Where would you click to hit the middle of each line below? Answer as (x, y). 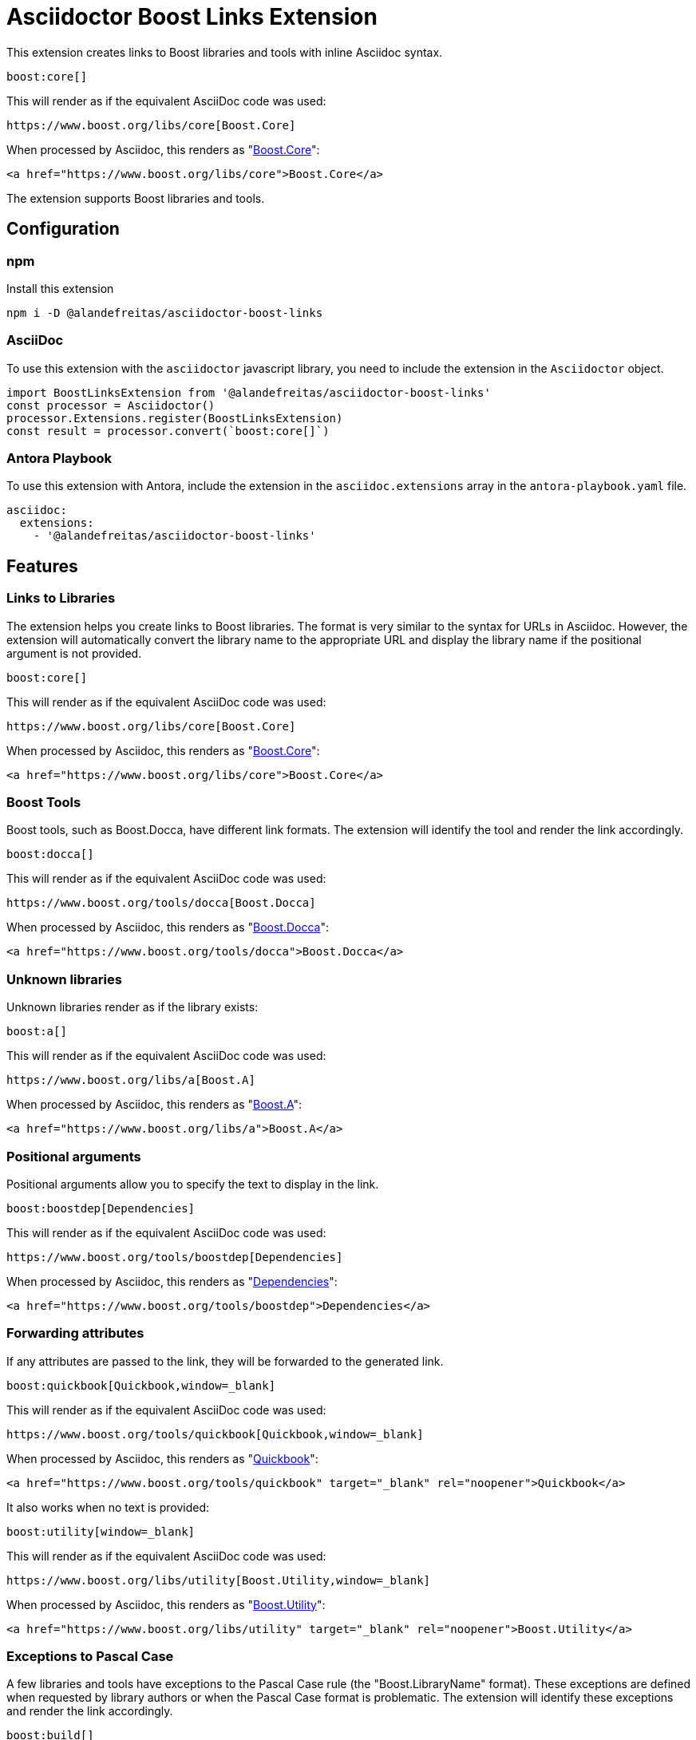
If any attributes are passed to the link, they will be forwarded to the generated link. (225, 1361)
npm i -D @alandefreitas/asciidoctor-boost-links (165, 312)
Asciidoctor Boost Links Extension (192, 17)
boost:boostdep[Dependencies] (101, 1208)
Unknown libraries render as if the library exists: (132, 1007)
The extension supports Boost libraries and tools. (136, 198)
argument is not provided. (74, 653)
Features (42, 566)
